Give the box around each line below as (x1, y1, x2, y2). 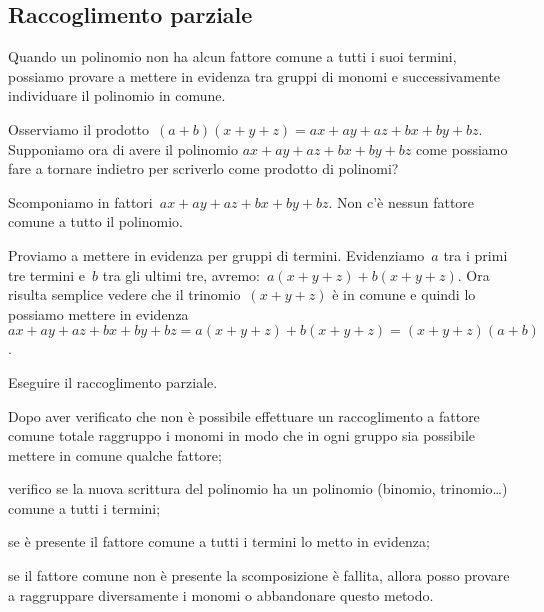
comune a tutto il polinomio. (8, 211, 184, 232)
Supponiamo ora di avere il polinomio (8, 138, 238, 159)
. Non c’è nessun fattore (328, 191, 475, 212)
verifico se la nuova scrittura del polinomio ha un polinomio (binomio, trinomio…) (8, 478, 508, 499)
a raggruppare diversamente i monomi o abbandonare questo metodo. (8, 584, 434, 605)
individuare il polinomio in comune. (8, 85, 226, 106)
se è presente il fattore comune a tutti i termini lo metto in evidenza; (8, 531, 430, 552)
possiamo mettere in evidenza (8, 303, 189, 324)
